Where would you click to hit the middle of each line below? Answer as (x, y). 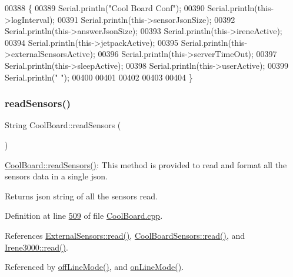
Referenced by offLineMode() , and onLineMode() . (94, 267)
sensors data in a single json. (56, 176)
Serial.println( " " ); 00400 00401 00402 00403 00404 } (99, 77)
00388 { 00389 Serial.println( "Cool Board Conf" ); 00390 (105, 8)
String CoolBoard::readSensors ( (63, 125)
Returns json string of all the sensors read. (81, 196)
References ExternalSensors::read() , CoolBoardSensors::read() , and (125, 235)
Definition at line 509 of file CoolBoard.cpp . (84, 216)
